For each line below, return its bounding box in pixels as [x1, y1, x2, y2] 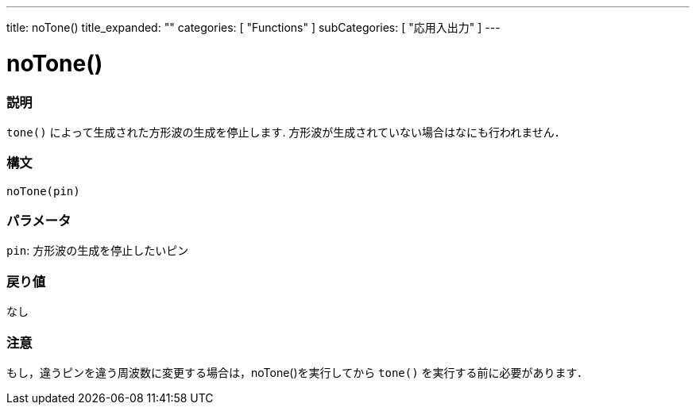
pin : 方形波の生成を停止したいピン [6, 244, 189, 258]
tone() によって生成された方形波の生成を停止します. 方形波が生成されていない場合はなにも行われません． [6, 125, 566, 139]
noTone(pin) [6, 184, 80, 198]
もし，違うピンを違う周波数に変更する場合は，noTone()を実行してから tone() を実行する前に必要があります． [6, 365, 589, 379]
